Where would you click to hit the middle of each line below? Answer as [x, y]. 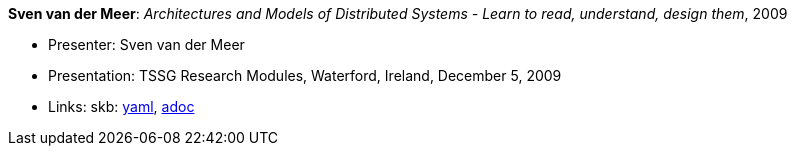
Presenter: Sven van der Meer [146, 44]
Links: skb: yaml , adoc [121, 106]
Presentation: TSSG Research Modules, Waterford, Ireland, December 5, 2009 [305, 75]
